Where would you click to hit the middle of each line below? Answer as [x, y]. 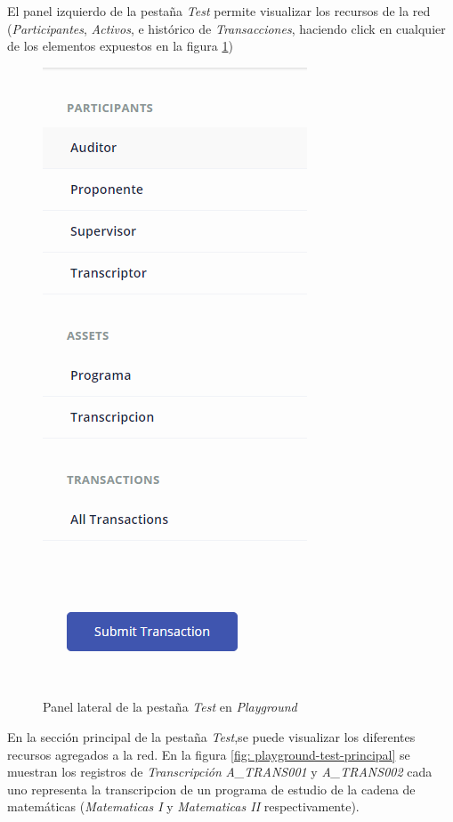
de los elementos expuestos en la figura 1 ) [120, 46]
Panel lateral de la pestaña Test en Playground [170, 707]
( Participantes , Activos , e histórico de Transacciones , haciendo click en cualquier [226, 28]
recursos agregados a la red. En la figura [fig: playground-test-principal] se [209, 754]
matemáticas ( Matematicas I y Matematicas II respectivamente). [183, 806]
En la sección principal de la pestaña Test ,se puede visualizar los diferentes [211, 736]
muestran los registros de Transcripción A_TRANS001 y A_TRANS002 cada [220, 772]
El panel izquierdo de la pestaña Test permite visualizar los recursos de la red [219, 11]
